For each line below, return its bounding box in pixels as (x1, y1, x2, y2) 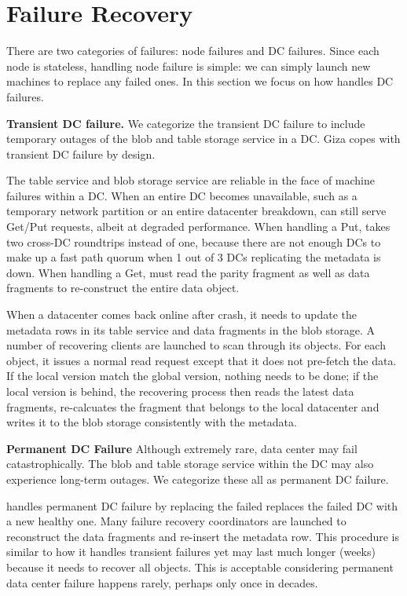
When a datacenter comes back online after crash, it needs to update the (6, 306, 357, 323)
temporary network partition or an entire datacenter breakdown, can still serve (6, 203, 387, 219)
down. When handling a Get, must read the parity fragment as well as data (6, 264, 370, 280)
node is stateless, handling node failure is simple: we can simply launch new (6, 57, 371, 74)
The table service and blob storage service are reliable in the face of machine (6, 172, 375, 188)
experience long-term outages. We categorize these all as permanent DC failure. (6, 470, 389, 487)
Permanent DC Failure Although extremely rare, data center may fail (6, 440, 357, 456)
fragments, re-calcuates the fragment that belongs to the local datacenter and (6, 398, 379, 415)
